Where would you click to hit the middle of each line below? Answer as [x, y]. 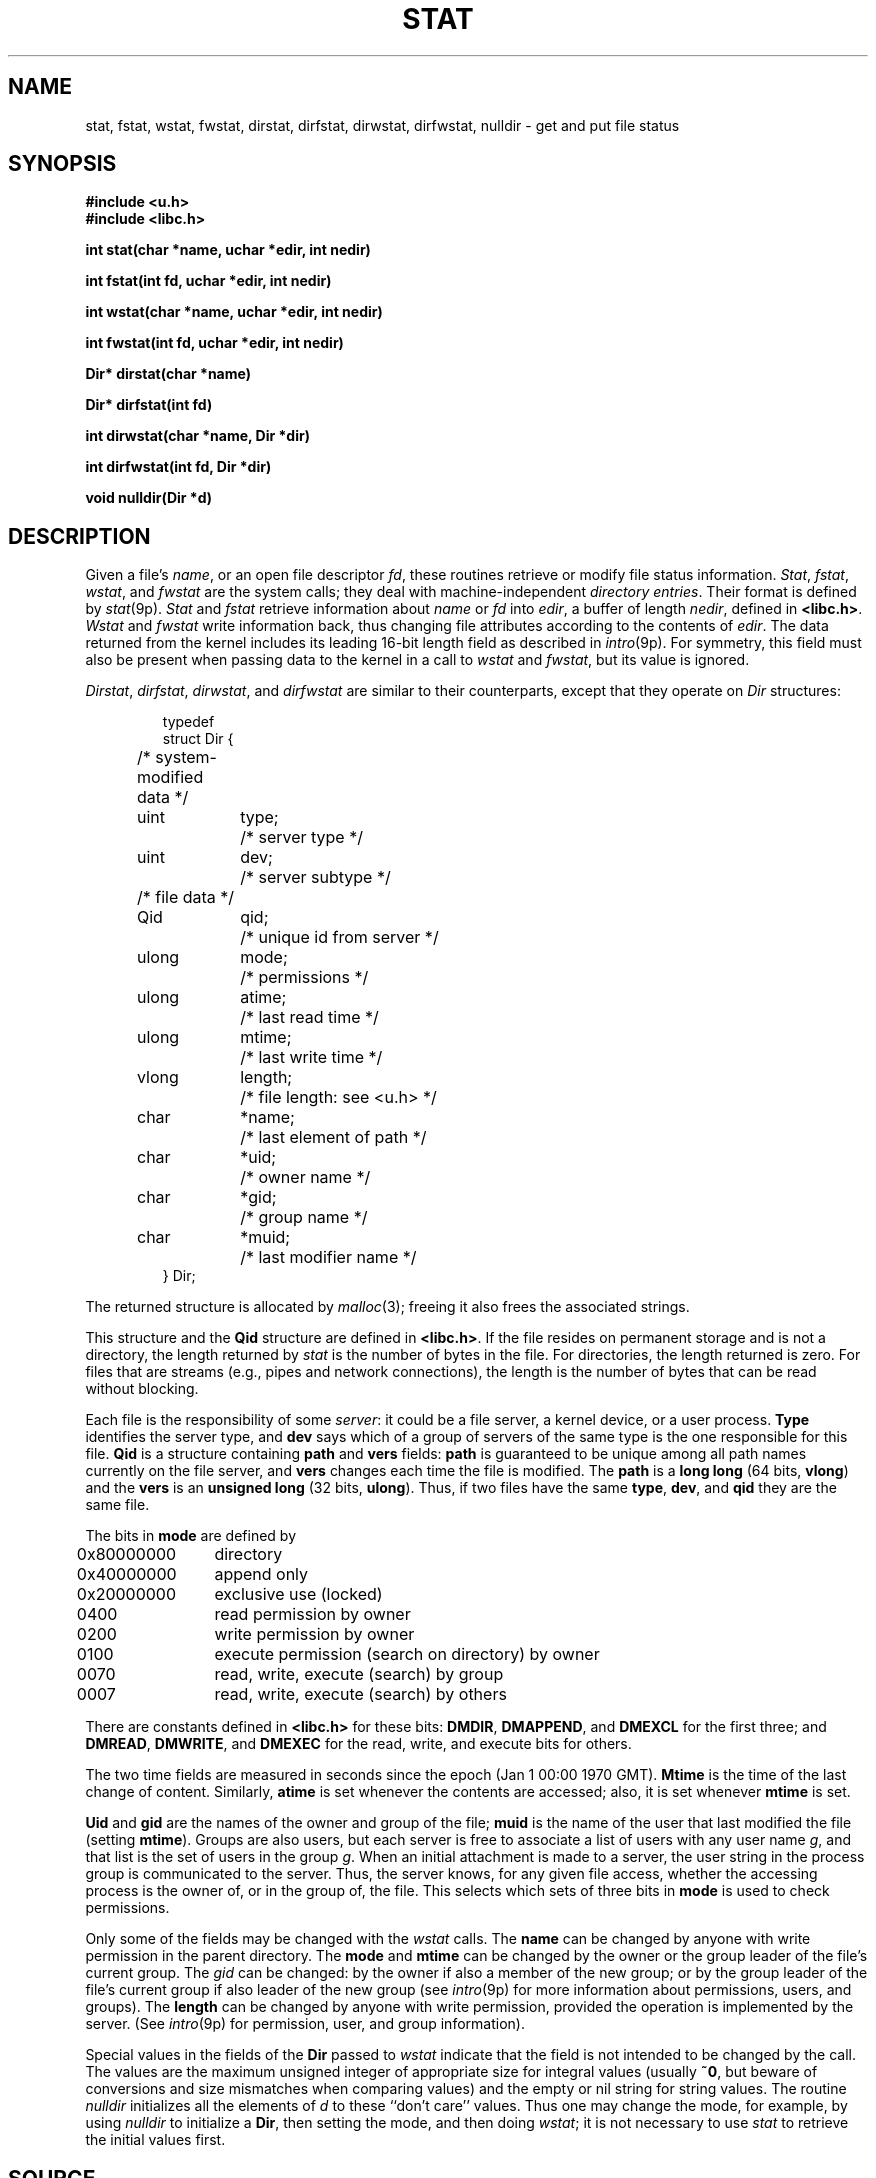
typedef [188, 722]
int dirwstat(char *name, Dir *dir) [197, 436]
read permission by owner [312, 1614]
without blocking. [142, 1389]
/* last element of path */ [333, 1137]
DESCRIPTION [79, 536]
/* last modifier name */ [328, 1257]
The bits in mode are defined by [191, 1536]
